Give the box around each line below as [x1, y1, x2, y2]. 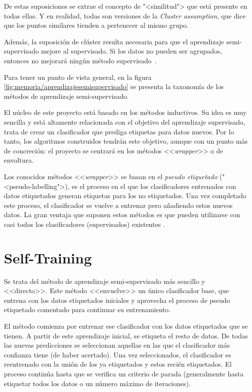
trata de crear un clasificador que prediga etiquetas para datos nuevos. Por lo [4, 126, 234, 136]
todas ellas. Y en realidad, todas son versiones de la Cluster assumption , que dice [4, 10, 246, 20]
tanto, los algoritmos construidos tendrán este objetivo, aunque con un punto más [4, 136, 248, 146]
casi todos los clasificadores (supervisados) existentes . [4, 219, 165, 229]
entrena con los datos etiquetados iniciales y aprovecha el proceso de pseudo [4, 295, 230, 305]
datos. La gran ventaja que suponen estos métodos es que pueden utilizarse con [4, 209, 240, 220]
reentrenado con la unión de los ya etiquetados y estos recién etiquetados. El [4, 359, 232, 369]
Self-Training [4, 247, 92, 267]
